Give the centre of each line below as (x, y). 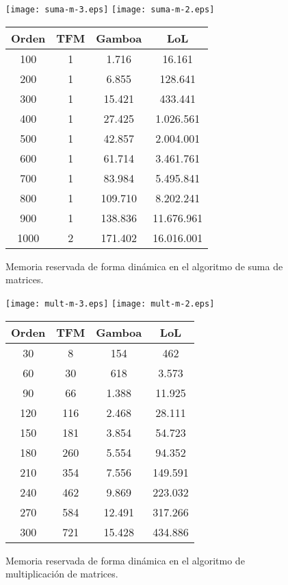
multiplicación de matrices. (62, 574)
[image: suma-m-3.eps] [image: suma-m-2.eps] (110, 10)
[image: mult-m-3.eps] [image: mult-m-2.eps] (110, 303)
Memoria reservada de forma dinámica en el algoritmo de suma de (144, 266)
